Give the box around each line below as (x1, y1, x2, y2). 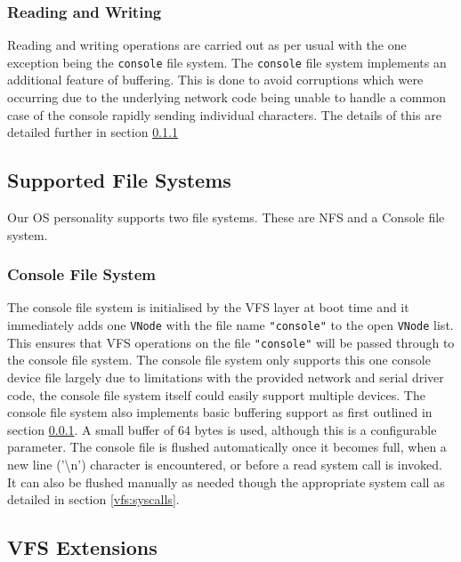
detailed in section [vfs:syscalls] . (7, 490, 180, 509)
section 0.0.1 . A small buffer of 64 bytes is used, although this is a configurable (7, 420, 437, 438)
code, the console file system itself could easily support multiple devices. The (7, 385, 425, 404)
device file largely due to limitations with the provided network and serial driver (7, 367, 444, 386)
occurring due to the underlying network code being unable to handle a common (7, 88, 446, 107)
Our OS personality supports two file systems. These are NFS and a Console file (7, 208, 445, 227)
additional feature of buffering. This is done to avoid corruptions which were (7, 70, 424, 89)
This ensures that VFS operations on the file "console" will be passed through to (7, 333, 455, 351)
